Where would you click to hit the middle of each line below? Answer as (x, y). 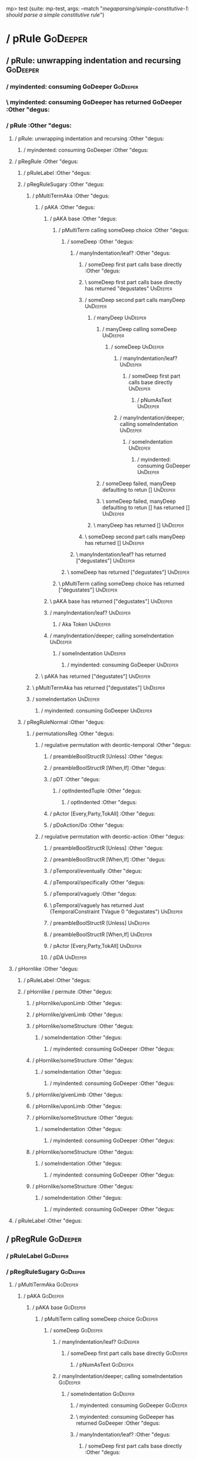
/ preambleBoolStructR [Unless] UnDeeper (100, 923)
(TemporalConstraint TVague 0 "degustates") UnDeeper (116, 911)
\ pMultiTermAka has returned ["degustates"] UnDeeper (98, 687)
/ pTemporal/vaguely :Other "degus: (93, 893)
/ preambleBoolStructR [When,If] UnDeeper (101, 934)
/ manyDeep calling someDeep (139, 329)
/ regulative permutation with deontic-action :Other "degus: (113, 836)
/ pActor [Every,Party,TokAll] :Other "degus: (103, 813)
